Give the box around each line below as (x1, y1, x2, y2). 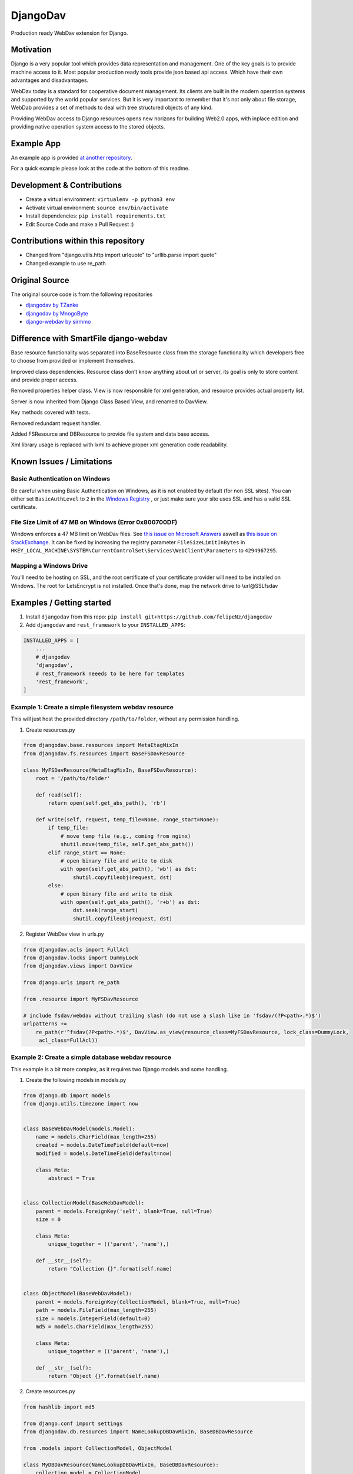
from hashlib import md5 (23, 1404, 95, 1410)
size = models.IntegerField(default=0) (35, 1315, 151, 1322)
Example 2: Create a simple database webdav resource (11, 1053, 172, 1061)
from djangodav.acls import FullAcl (23, 946, 129, 953)
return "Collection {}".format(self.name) (48, 1265, 173, 1272)
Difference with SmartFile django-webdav (11, 333, 168, 343)
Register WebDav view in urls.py (25, 930, 104, 937)
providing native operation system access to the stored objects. (11, 123, 165, 130)
